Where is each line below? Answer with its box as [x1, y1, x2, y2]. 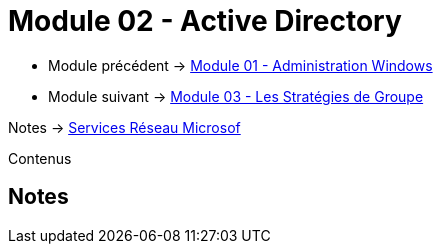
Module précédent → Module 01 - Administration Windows [48, 56, 433, 74]
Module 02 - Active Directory [8, 4, 402, 38]
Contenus [8, 149, 72, 167]
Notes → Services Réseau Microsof [8, 118, 241, 136]
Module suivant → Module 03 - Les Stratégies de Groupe [48, 87, 424, 105]
